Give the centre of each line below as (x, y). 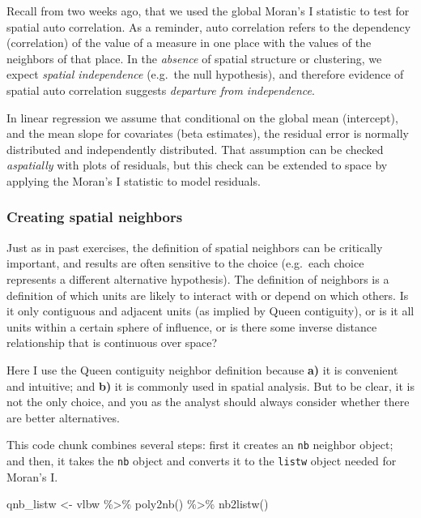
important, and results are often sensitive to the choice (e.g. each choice (185, 263)
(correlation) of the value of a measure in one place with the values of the (189, 43)
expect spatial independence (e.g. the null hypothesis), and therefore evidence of (205, 74)
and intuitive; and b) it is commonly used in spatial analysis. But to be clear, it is (210, 385)
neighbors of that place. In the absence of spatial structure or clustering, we (194, 58)
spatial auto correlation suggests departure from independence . (161, 90)
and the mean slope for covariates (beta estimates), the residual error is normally (208, 133)
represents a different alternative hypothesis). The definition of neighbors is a (198, 278)
